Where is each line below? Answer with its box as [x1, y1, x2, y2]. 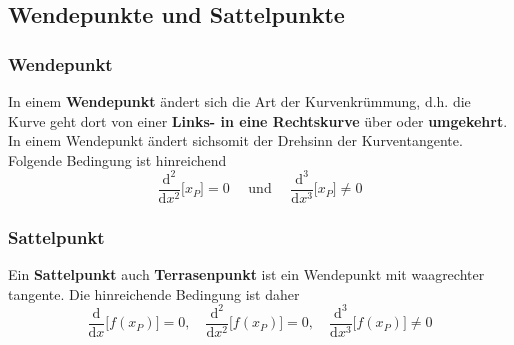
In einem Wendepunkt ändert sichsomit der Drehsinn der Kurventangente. [8, 130, 463, 151]
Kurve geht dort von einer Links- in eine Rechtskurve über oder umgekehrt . [8, 110, 508, 131]
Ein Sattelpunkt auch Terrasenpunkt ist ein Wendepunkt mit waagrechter [8, 264, 485, 285]
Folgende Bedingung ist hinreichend [8, 149, 227, 170]
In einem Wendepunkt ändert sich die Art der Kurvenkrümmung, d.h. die [8, 91, 471, 111]
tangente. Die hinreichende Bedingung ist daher [8, 283, 300, 304]
